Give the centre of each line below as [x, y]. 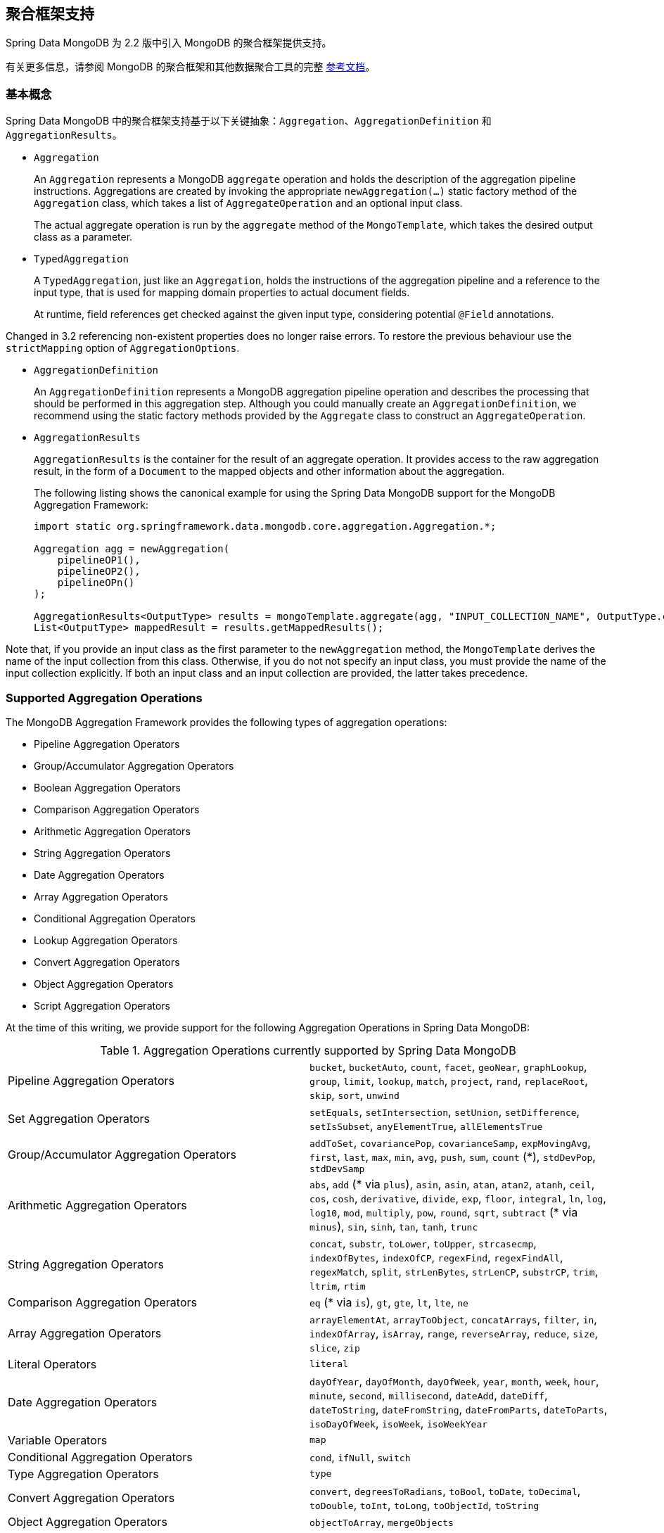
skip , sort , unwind [355, 1094]
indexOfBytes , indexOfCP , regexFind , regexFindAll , [436, 1257]
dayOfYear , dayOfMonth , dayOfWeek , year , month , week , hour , [454, 1381]
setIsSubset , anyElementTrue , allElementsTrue [426, 1125]
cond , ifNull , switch [360, 1457]
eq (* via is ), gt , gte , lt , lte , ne [389, 1302]
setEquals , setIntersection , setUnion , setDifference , [445, 1111]
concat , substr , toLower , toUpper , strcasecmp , [423, 1243]
